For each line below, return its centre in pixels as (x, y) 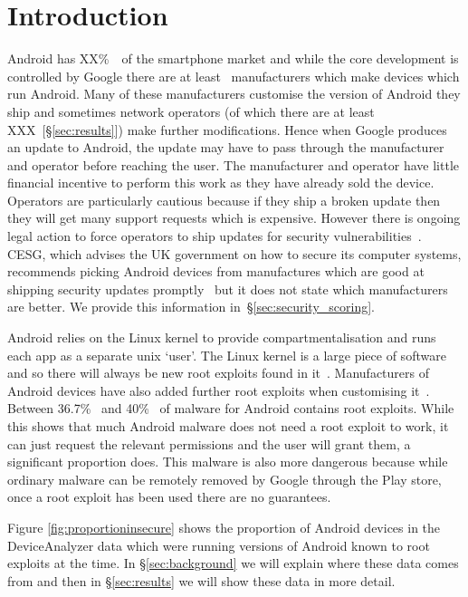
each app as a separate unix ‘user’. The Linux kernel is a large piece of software (227, 355)
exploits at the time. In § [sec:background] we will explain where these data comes (233, 563)
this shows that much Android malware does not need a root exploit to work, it (228, 426)
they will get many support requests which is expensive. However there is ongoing (234, 218)
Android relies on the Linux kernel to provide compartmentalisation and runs (222, 337)
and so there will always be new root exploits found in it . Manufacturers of (218, 373)
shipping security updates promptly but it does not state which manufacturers (228, 289)
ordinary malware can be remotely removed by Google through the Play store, (224, 479)
